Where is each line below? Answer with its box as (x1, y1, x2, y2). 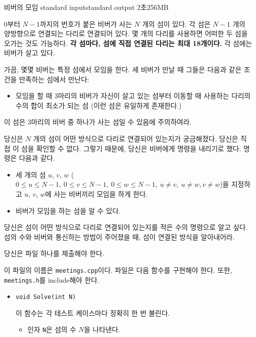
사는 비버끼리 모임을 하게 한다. (53, 188, 148, 199)
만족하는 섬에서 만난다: (19, 74, 89, 84)
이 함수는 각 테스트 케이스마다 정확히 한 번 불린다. (15, 307, 170, 318)
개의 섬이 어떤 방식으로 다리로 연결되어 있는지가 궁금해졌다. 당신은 (33, 133, 238, 143)
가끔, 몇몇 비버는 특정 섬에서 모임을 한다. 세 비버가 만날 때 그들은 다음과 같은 (4, 64, 242, 74)
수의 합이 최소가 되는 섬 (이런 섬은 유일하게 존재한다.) (15, 100, 182, 110)
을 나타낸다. (84, 324, 120, 335)
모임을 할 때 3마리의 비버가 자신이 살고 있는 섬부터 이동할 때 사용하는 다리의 (15, 90, 251, 101)
